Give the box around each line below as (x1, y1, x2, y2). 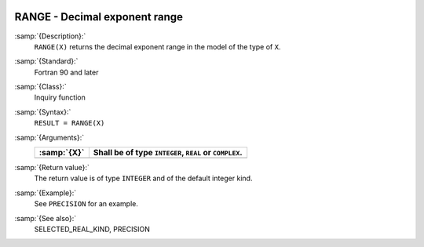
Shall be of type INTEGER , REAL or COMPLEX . (93, 147, 243, 158)
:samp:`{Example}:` (14, 188, 77, 198)
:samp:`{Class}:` (14, 82, 67, 92)
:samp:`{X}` (38, 147, 85, 158)
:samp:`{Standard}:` (14, 56, 79, 66)
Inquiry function (34, 93, 86, 102)
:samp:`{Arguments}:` (14, 133, 85, 142)
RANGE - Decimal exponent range (14, 10, 184, 24)
